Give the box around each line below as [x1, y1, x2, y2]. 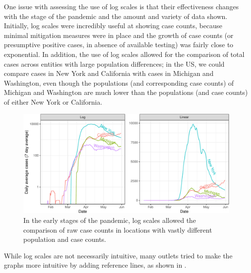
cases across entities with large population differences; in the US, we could [4, 58, 225, 69]
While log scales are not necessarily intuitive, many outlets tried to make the [4, 250, 233, 260]
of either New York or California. [4, 96, 102, 107]
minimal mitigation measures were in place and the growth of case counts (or [4, 30, 234, 40]
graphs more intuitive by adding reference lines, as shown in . [4, 260, 186, 270]
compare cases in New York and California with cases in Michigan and [4, 68, 214, 78]
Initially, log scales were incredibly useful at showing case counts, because [4, 20, 222, 31]
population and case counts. [23, 234, 106, 244]
